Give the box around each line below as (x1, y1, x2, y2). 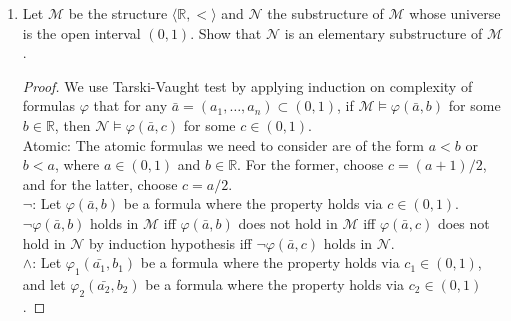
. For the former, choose (237, 154, 384, 175)
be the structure (68, 3, 168, 23)
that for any (93, 95, 168, 116)
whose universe (409, 3, 501, 23)
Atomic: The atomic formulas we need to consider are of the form (22, 134, 424, 155)
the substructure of (267, 3, 384, 23)
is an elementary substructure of (284, 22, 483, 43)
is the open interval (22, 22, 141, 43)
